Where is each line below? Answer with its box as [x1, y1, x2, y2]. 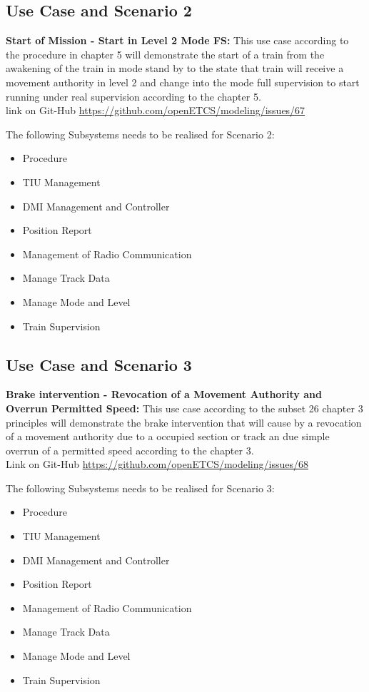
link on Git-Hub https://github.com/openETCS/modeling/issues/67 [6, 103, 305, 118]
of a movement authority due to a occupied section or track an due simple [6, 429, 330, 444]
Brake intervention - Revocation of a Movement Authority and [6, 387, 322, 402]
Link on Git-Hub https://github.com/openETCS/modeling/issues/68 [6, 457, 308, 472]
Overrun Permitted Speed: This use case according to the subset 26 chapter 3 [6, 400, 363, 415]
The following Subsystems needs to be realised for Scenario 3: [6, 480, 275, 495]
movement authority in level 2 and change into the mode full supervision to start [6, 74, 360, 89]
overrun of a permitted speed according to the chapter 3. [6, 442, 254, 457]
